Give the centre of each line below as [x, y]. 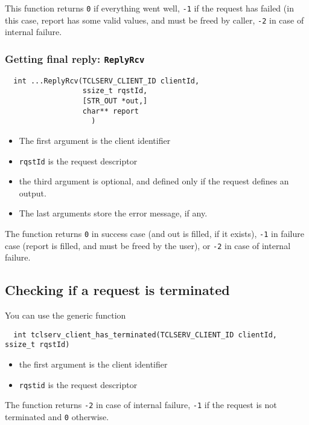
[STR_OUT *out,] [115, 101]
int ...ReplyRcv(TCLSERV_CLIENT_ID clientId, [107, 81]
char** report [110, 111]
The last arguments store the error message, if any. [113, 213]
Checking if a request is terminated [117, 290]
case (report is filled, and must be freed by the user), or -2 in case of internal [148, 245]
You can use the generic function [65, 315]
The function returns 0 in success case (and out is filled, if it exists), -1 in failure [154, 233]
